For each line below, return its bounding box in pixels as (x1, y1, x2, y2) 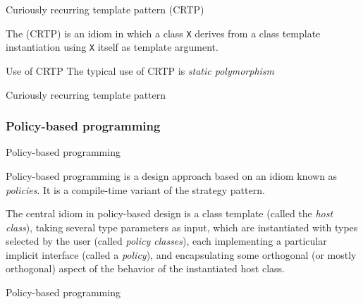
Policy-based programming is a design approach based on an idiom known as (6, 168, 338, 183)
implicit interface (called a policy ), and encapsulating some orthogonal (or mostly (6, 247, 357, 262)
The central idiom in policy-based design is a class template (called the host (6, 206, 333, 221)
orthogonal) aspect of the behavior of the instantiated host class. (6, 261, 285, 276)
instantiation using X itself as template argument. (6, 39, 219, 54)
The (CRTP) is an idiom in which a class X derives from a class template (6, 25, 321, 40)
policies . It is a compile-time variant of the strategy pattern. (6, 182, 265, 197)
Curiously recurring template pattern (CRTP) (6, 2, 204, 16)
